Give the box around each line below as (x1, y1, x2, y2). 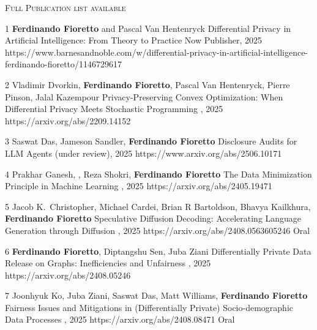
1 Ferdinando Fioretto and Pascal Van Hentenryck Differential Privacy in (5, 21, 291, 34)
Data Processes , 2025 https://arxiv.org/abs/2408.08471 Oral (5, 313, 235, 326)
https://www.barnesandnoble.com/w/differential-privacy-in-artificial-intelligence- (5, 45, 308, 58)
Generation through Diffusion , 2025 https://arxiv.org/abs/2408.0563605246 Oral (5, 223, 310, 236)
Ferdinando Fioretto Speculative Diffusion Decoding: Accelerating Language (5, 212, 302, 225)
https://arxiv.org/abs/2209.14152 (5, 114, 131, 127)
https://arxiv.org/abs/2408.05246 (5, 268, 131, 281)
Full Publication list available (5, 1, 126, 13)
